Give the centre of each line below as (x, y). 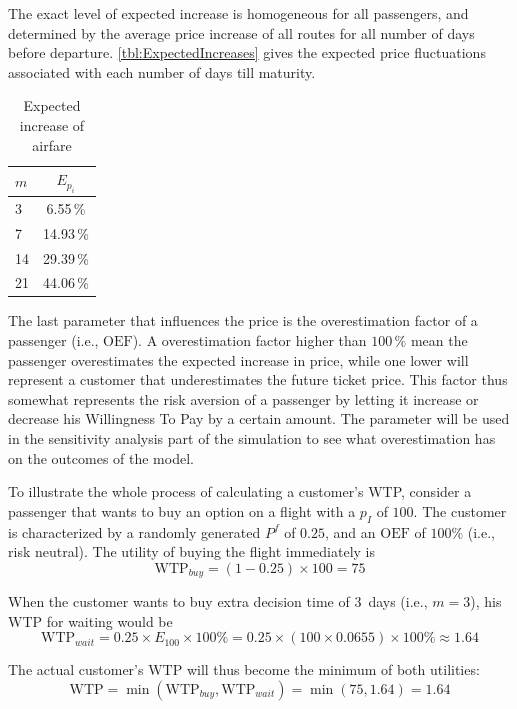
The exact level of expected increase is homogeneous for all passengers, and (238, 13)
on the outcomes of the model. (101, 457)
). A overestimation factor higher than (249, 340)
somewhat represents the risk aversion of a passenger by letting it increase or (243, 398)
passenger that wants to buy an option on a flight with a (182, 510)
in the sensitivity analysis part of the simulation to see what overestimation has (252, 438)
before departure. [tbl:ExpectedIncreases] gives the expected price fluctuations (247, 52)
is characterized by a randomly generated (134, 531)
